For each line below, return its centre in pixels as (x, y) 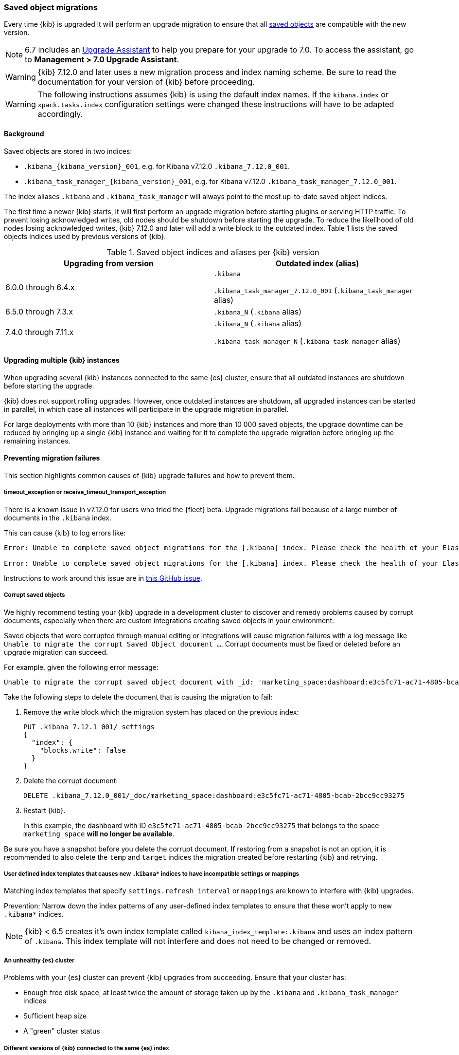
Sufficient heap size (55, 1016)
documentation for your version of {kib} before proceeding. (146, 82)
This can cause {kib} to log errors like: (65, 533)
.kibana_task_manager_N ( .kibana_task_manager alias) (307, 341)
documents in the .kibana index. (58, 518)
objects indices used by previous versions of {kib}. (85, 236)
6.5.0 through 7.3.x (39, 311)
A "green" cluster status (62, 1031)
